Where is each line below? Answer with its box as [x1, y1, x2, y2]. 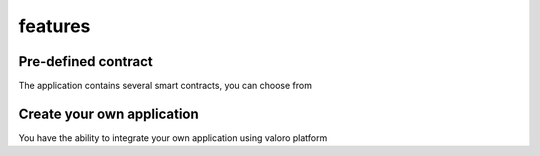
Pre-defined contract [18, 53, 154, 70]
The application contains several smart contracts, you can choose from [18, 80, 312, 92]
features [18, 15, 91, 37]
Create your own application [18, 105, 199, 122]
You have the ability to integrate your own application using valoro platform [18, 131, 328, 144]
